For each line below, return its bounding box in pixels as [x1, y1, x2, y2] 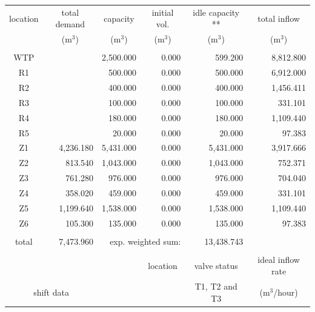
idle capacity [193, 5, 240, 18]
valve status [194, 259, 238, 271]
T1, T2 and [194, 280, 237, 293]
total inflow [257, 12, 300, 24]
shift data [33, 285, 69, 298]
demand [55, 18, 85, 30]
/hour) [273, 285, 298, 298]
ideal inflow [257, 253, 300, 265]
